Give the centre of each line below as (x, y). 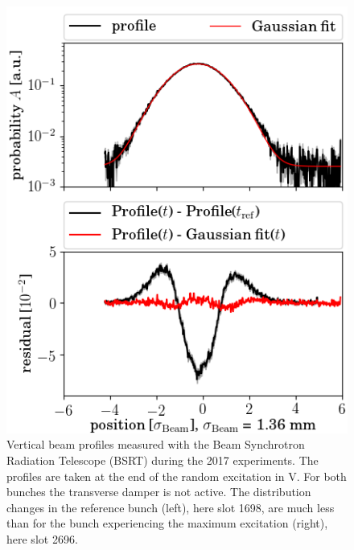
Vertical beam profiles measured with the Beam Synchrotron (156, 444)
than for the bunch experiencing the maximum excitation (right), (167, 523)
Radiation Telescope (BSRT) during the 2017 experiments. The (163, 460)
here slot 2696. (42, 538)
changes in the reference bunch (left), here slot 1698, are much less (171, 507)
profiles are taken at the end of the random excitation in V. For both (177, 476)
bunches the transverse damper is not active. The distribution (159, 492)
